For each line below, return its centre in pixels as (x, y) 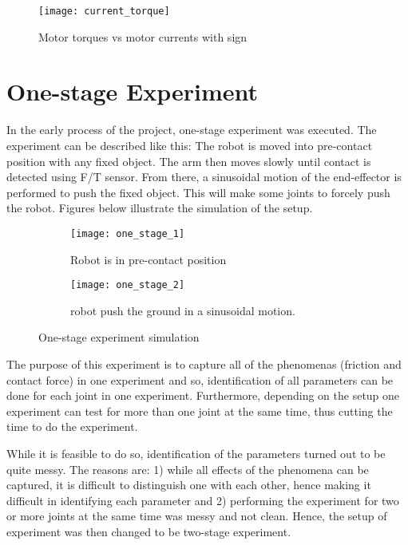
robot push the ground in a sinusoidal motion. (183, 310)
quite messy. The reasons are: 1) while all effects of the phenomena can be (188, 469)
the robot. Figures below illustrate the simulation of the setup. (160, 208)
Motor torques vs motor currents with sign (143, 36)
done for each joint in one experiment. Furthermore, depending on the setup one (203, 395)
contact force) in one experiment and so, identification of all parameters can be (200, 379)
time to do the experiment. (72, 427)
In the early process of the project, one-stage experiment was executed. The (192, 130)
